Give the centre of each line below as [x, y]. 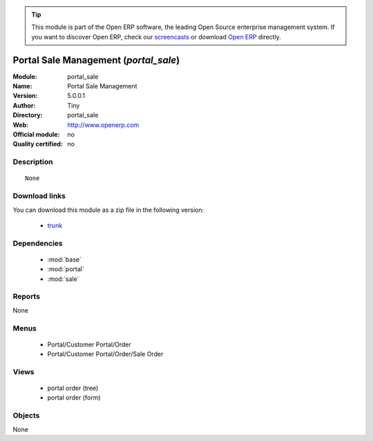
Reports [27, 297]
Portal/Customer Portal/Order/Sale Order [105, 354]
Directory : [28, 115]
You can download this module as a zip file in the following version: [108, 210]
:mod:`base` [65, 259]
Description [33, 162]
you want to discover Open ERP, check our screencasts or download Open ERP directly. [156, 37]
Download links [39, 196]
